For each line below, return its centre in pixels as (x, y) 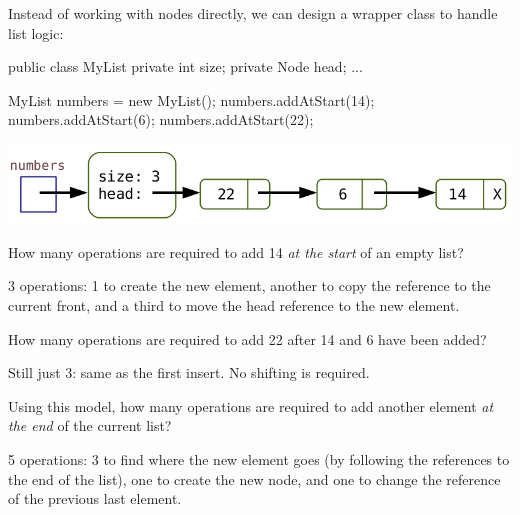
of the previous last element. (95, 498)
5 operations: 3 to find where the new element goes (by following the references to (259, 459)
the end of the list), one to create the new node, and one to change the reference (254, 478)
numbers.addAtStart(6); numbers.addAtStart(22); (161, 119)
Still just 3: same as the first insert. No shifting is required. (189, 372)
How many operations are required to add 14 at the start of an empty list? (236, 251)
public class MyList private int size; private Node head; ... (185, 66)
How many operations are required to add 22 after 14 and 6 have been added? (247, 338)
